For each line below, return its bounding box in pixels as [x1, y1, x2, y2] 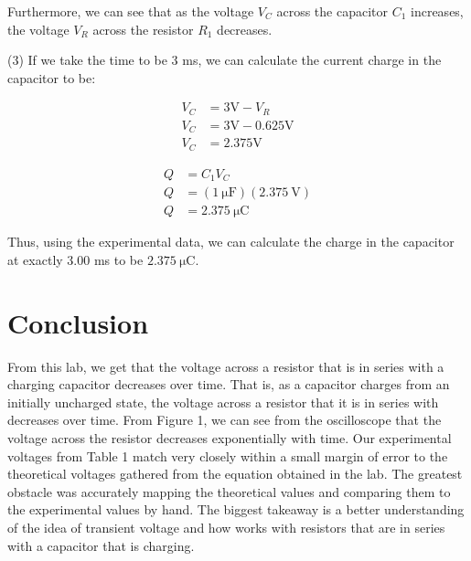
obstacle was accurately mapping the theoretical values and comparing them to [7, 482, 451, 501]
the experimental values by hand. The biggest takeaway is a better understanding [7, 500, 465, 519]
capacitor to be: [7, 68, 96, 87]
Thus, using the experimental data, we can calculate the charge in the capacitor [7, 232, 455, 251]
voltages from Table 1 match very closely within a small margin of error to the [7, 446, 448, 465]
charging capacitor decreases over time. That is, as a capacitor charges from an [7, 375, 450, 394]
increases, [411, 2, 464, 20]
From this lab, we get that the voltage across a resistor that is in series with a [7, 356, 444, 376]
